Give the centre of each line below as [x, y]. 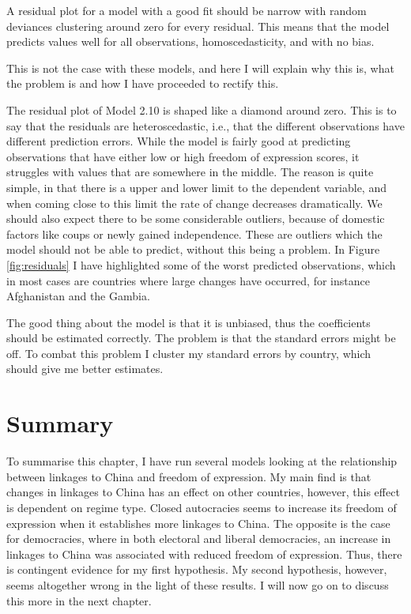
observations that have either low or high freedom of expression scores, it [183, 156]
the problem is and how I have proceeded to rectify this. [143, 83]
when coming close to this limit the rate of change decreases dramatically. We [194, 203]
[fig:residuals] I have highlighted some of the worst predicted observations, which [201, 264]
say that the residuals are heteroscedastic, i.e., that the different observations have [205, 125]
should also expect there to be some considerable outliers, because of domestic [196, 218]
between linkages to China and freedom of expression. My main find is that [189, 476]
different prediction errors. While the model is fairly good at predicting [179, 141]
